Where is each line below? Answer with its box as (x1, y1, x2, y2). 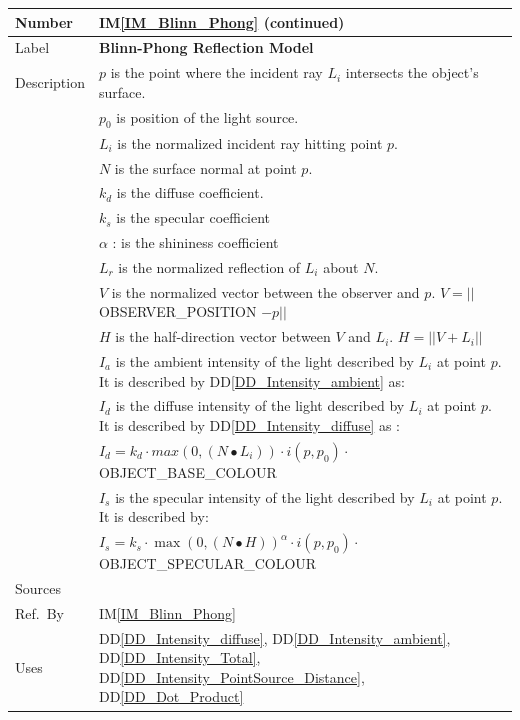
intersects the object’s (345, 62, 479, 83)
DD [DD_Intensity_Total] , (98, 647, 261, 668)
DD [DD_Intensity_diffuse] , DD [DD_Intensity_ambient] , (98, 627, 451, 648)
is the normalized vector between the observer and (111, 281, 420, 302)
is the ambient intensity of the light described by (115, 351, 414, 372)
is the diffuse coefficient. (116, 182, 264, 203)
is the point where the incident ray (110, 62, 323, 83)
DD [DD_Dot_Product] (98, 686, 244, 707)
